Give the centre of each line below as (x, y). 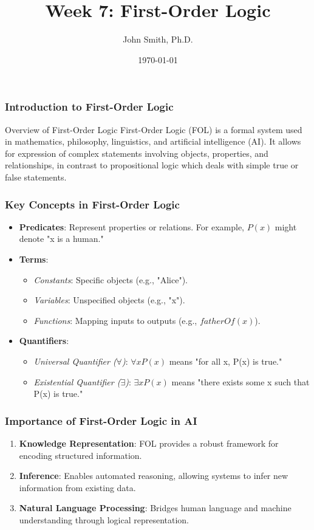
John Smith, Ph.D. (158, 39)
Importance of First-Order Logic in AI (101, 420)
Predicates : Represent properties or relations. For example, (132, 226)
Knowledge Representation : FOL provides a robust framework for (149, 443)
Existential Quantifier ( (77, 381)
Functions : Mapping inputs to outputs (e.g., (115, 320)
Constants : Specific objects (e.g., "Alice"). (111, 279)
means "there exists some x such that (241, 381)
